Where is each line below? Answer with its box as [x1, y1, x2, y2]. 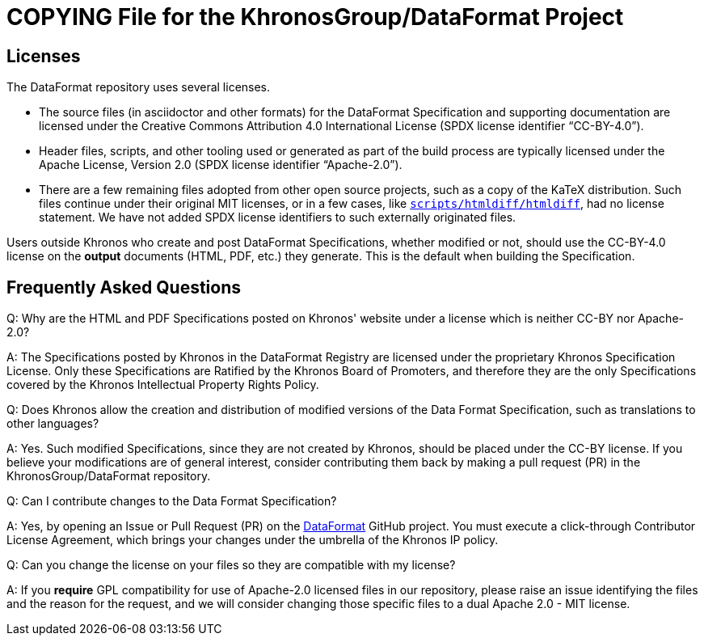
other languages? [6, 416, 99, 431]
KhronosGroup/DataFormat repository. [6, 469, 211, 484]
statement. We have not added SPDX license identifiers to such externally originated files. [39, 210, 516, 225]
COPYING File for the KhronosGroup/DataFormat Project [6, 3, 624, 31]
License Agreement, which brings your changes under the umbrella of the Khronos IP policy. [6, 533, 499, 547]
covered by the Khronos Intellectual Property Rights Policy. [6, 378, 319, 392]
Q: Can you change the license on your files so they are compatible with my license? [6, 558, 456, 572]
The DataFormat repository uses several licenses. [6, 80, 271, 95]
